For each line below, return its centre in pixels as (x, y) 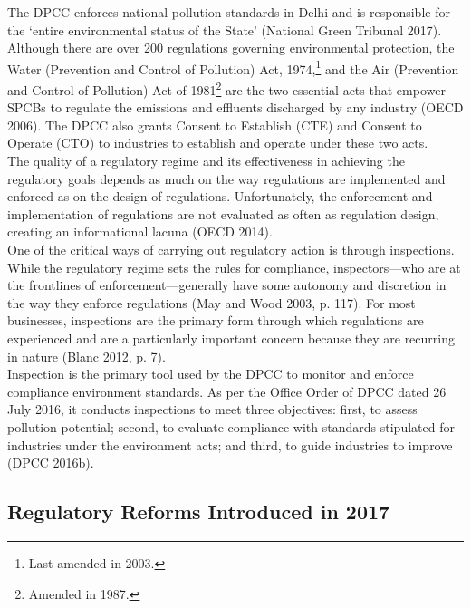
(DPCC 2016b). (51, 463)
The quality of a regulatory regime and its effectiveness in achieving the (206, 161)
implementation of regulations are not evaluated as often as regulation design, (223, 213)
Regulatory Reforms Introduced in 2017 (199, 511)
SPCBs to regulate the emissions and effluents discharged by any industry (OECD (235, 107)
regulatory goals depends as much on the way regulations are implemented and (226, 178)
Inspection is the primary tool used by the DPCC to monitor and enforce (211, 374)
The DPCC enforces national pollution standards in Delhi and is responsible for (229, 12)
